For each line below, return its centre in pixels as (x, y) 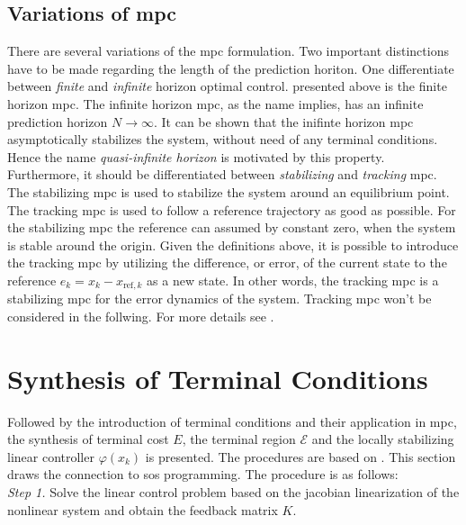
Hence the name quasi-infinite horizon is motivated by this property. (196, 156)
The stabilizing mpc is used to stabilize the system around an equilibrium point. (229, 191)
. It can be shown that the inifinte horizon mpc (283, 121)
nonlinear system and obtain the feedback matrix (143, 509)
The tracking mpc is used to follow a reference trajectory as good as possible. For (232, 209)
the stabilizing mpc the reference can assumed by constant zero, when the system (232, 227)
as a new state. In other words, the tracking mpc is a (293, 280)
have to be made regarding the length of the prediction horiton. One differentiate (231, 68)
